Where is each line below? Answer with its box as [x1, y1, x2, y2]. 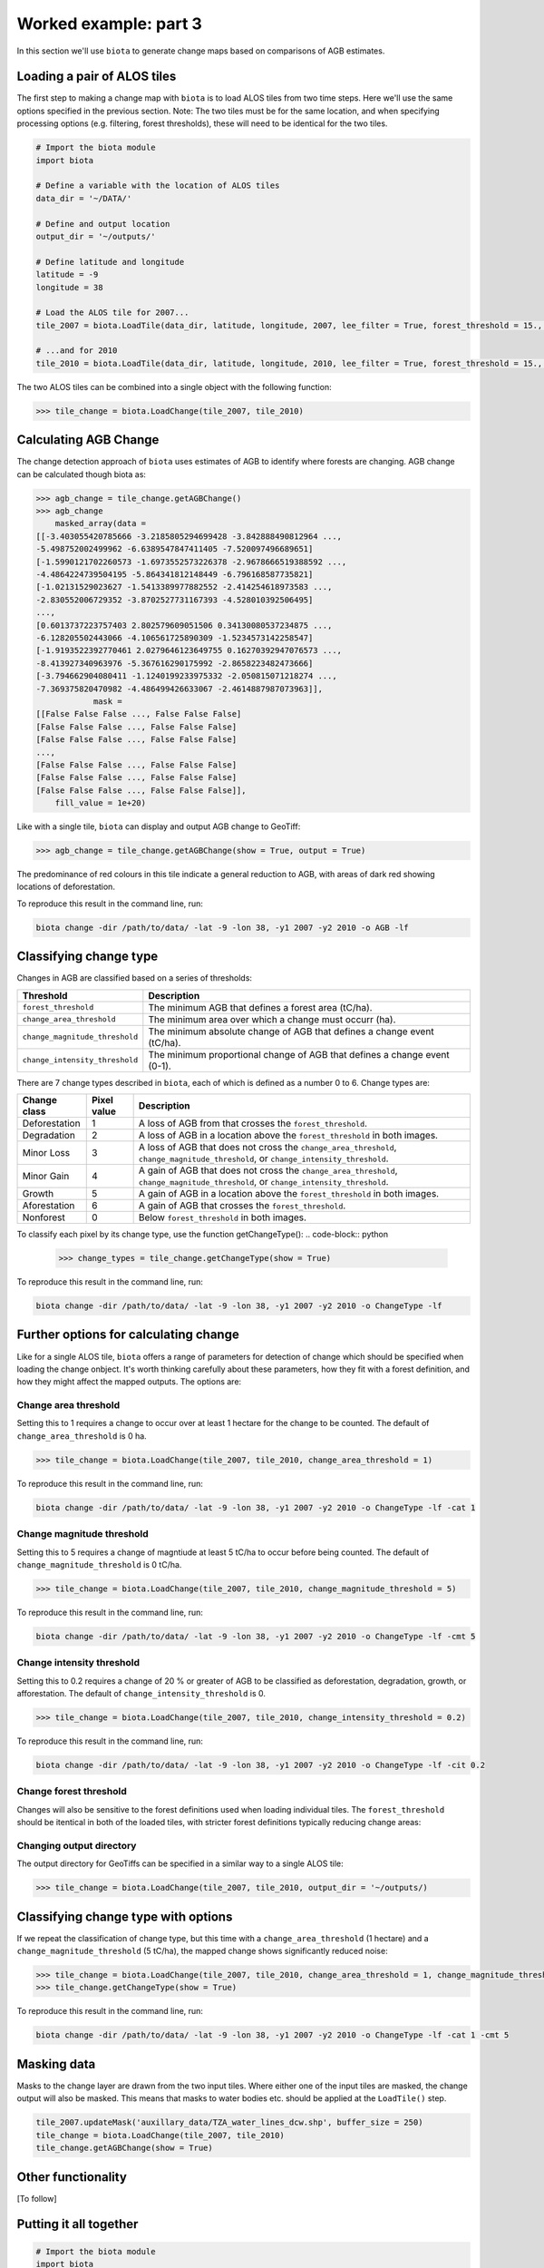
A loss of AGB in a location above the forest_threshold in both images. [138, 1129, 439, 1142]
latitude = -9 [35, 269, 99, 280]
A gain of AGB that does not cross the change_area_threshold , [138, 1164, 398, 1177]
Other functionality [16, 2169, 127, 2185]
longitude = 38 [35, 282, 103, 292]
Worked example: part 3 [16, 14, 203, 34]
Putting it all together [16, 2216, 139, 2232]
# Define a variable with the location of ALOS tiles [35, 181, 280, 191]
